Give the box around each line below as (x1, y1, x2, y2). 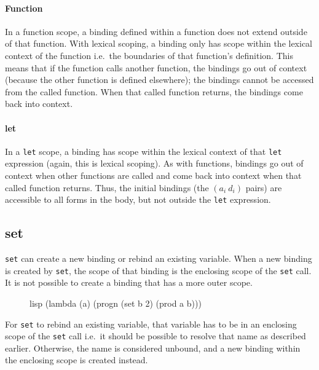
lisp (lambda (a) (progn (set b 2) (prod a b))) (30, 296, 202, 309)
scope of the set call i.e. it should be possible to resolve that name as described (5, 329, 306, 342)
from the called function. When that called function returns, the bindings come (5, 85, 303, 98)
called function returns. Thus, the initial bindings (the (5, 181, 209, 194)
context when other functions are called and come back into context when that (5, 169, 302, 181)
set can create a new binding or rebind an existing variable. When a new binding (5, 252, 312, 265)
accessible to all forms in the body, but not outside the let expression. (5, 193, 271, 206)
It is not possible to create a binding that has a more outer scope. (5, 276, 253, 289)
